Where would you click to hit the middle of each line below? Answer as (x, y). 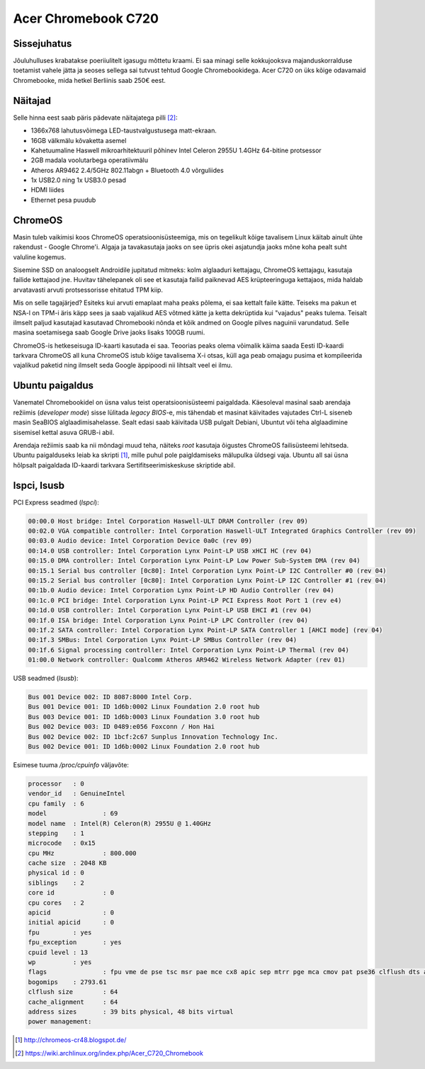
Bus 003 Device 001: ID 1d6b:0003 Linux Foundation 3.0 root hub (144, 717)
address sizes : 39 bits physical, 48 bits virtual (131, 1012)
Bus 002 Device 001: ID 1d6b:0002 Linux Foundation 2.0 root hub (144, 746)
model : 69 (73, 814)
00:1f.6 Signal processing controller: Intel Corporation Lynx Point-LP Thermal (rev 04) (189, 650)
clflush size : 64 (73, 992)
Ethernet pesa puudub (63, 200)
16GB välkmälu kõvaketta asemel (79, 140)
